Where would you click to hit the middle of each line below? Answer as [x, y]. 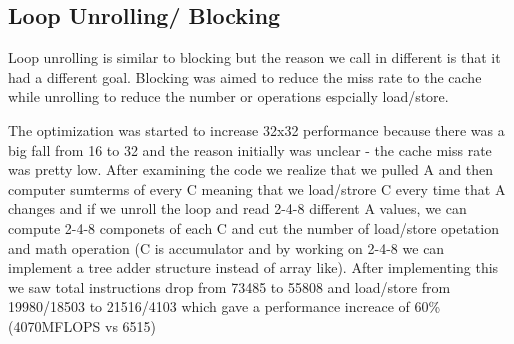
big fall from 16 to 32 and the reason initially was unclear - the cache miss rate [250, 149]
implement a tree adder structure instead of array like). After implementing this [253, 267]
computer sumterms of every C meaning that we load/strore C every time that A [257, 188]
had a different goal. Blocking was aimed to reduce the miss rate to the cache [245, 76]
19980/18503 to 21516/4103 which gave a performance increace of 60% [224, 306]
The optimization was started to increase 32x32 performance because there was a [256, 129]
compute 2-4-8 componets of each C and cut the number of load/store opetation [253, 227]
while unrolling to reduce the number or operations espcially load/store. [228, 96]
